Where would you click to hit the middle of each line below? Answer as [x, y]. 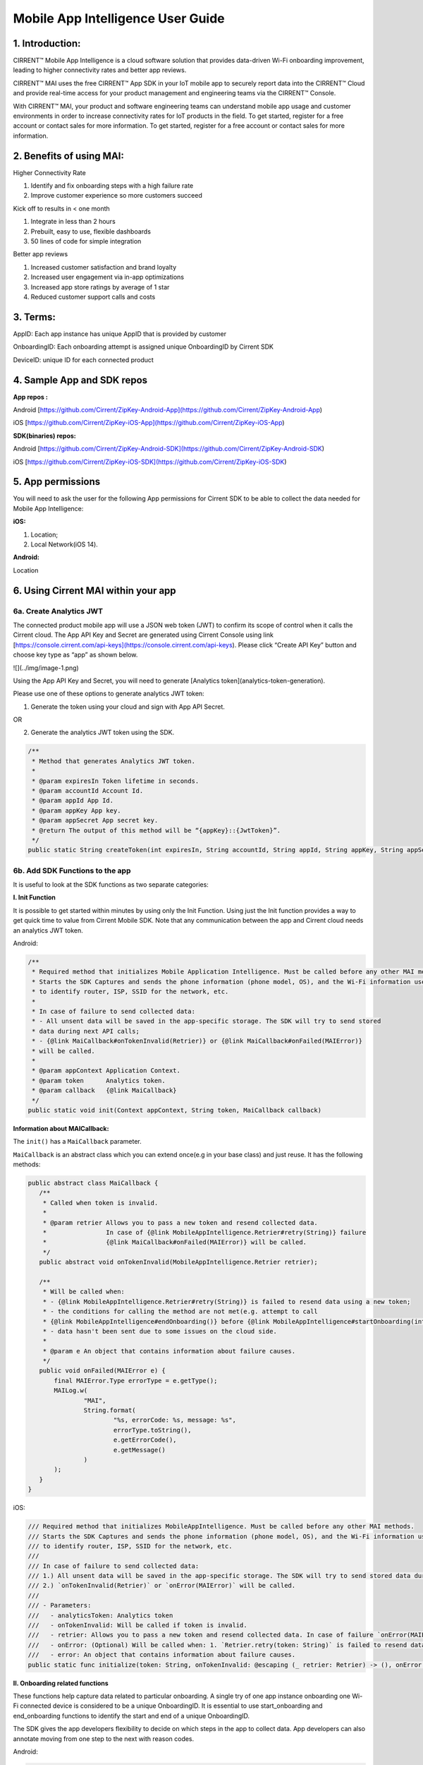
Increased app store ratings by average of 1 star [100, 287]
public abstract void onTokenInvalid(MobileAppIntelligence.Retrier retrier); [179, 1262]
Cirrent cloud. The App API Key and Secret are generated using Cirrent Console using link [143, 635]
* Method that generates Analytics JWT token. [114, 761]
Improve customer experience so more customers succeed [116, 196]
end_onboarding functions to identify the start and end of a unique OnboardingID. [131, 1716]
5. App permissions [57, 482]
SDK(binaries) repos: [45, 436]
